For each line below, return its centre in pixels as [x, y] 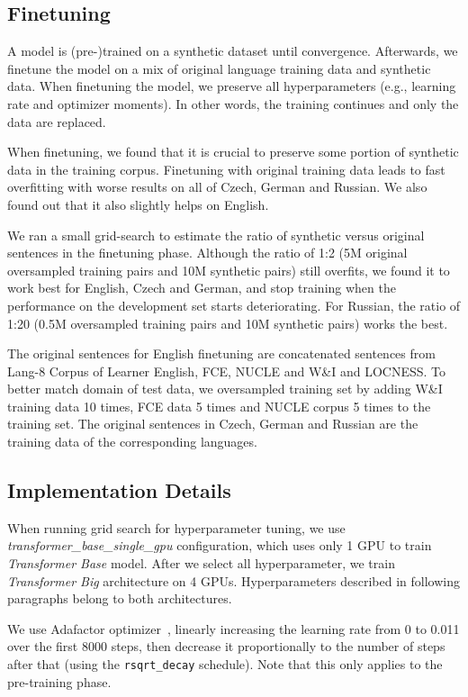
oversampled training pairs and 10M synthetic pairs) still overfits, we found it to [229, 270]
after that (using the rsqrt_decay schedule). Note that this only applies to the [225, 664]
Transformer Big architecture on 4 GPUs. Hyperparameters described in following [234, 580]
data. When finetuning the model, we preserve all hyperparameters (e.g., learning [232, 86]
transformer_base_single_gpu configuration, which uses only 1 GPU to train [220, 545]
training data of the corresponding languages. [132, 442]
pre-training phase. [59, 681]
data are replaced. [57, 121]
